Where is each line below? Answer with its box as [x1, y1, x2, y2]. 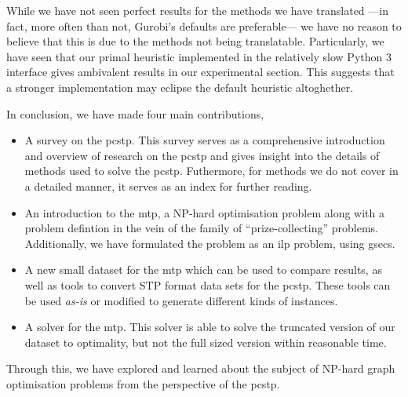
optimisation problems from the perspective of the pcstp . [6, 375, 280, 392]
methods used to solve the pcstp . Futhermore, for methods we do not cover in [24, 162, 399, 179]
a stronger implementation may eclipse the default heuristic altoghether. [6, 78, 354, 95]
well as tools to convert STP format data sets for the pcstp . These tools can [24, 276, 391, 293]
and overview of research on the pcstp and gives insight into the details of [24, 147, 380, 163]
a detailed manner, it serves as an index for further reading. [24, 177, 312, 194]
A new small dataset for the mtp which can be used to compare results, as [24, 261, 382, 278]
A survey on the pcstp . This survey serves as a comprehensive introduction [24, 132, 385, 148]
